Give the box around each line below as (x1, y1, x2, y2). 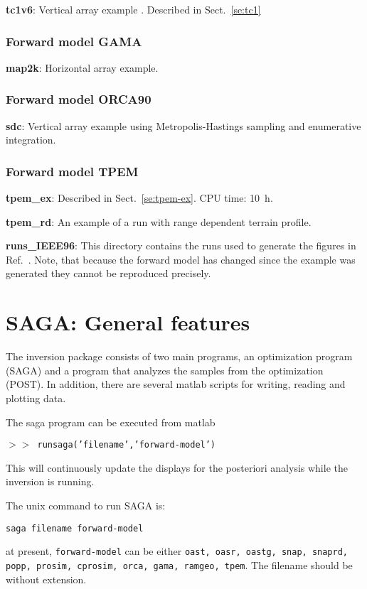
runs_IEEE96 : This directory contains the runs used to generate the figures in (6, 238, 356, 253)
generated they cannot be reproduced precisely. (6, 266, 211, 281)
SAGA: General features (6, 308, 250, 337)
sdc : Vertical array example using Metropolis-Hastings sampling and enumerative (6, 118, 361, 133)
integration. (6, 132, 56, 147)
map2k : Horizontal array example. (6, 60, 159, 75)
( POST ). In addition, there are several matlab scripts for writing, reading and (6, 377, 346, 391)
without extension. (6, 571, 87, 586)
